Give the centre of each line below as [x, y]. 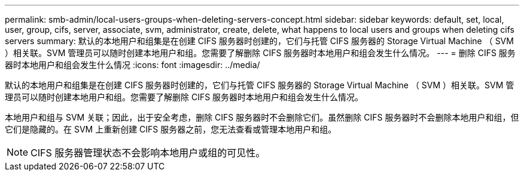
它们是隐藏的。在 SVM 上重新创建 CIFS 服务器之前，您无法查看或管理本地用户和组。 [171, 129]
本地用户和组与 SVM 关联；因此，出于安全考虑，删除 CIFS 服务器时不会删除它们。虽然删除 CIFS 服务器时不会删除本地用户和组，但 [262, 117]
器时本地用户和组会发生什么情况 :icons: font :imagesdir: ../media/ [132, 65]
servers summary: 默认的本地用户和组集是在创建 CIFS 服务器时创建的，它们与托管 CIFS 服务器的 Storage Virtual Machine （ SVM [259, 41]
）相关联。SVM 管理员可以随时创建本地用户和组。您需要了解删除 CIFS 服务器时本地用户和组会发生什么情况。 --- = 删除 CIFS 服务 [260, 53]
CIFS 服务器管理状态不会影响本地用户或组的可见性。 [148, 153]
